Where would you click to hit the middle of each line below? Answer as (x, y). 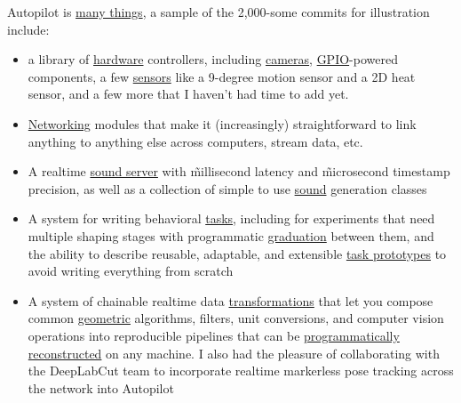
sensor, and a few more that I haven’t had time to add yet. (188, 94)
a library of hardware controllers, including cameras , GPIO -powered (213, 59)
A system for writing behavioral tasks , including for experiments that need (231, 218)
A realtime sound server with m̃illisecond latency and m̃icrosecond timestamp (239, 171)
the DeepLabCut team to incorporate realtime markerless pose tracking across (241, 371)
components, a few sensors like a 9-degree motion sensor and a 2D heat (222, 76)
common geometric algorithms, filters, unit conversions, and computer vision (236, 318)
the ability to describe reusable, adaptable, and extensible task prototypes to (237, 253)
